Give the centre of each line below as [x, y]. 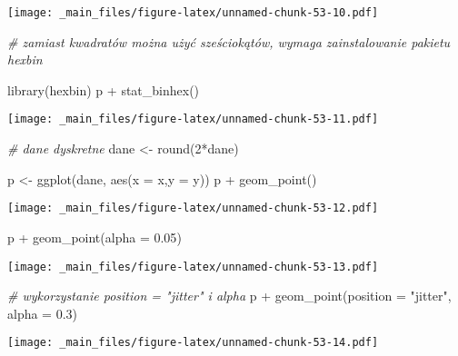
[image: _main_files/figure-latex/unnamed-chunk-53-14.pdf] [193, 343]
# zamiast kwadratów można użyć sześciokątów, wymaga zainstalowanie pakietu [229, 41]
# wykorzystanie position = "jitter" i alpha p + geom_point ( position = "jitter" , [229, 296]
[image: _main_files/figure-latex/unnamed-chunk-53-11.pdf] [193, 119]
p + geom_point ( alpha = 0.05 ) [95, 237]
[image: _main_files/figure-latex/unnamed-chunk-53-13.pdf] [193, 267]
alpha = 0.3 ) [43, 313]
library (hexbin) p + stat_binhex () [104, 89]
